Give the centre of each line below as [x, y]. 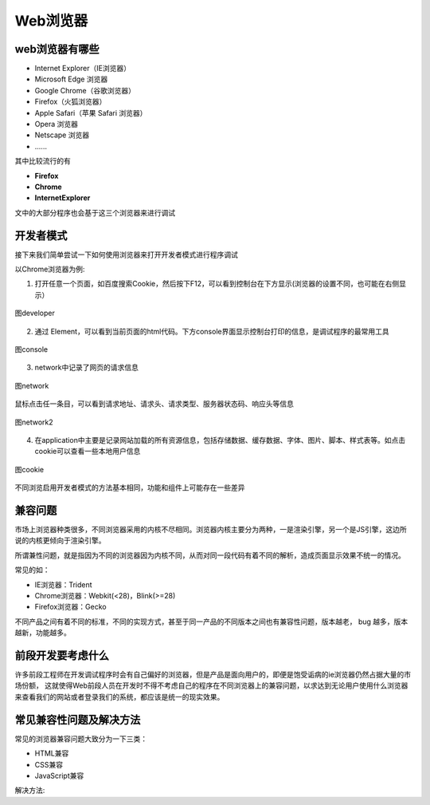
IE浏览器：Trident [63, 584]
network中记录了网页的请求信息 [86, 368]
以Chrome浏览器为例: [50, 269]
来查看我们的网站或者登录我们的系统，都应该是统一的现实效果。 [119, 696]
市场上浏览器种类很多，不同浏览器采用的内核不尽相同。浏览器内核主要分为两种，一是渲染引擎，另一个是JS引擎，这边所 [211, 530]
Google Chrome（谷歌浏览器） [85, 90]
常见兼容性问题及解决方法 [78, 719]
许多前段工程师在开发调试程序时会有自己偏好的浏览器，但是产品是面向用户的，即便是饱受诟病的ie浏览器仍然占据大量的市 [213, 675]
